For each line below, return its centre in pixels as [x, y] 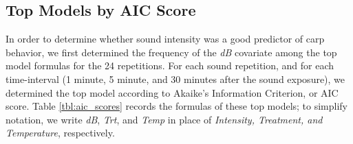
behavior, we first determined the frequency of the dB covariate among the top [171, 52]
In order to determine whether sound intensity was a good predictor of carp [165, 39]
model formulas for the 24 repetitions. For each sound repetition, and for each [170, 65]
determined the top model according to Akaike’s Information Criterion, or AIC [172, 92]
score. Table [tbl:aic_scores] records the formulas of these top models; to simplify [177, 106]
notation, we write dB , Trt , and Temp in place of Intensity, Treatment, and [164, 119]
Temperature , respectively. [60, 133]
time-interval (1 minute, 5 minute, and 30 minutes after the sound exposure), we [175, 79]
